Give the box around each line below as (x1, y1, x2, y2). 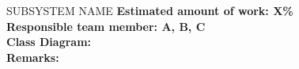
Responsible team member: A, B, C (6, 17, 206, 34)
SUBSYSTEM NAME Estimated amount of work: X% (6, 2, 293, 18)
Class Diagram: (6, 33, 92, 50)
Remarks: (6, 48, 59, 65)
